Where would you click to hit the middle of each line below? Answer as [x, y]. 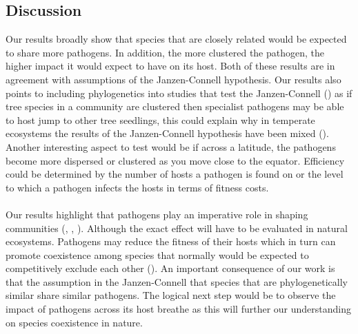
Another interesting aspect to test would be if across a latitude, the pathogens [171, 146]
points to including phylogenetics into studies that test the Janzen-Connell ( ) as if [179, 93]
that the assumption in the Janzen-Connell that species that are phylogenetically [177, 281]
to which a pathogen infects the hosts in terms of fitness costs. [137, 187]
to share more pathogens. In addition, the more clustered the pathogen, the [165, 52]
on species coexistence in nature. [74, 322]
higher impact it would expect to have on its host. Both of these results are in [170, 66]
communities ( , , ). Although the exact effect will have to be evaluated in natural [177, 228]
